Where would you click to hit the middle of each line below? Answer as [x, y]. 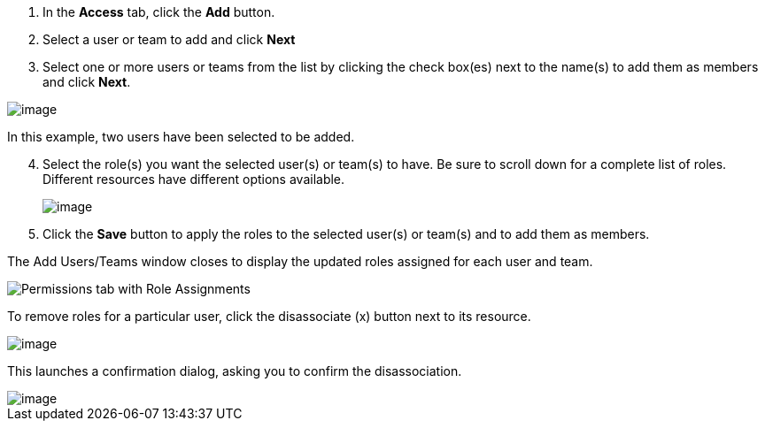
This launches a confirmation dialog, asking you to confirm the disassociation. [235, 371]
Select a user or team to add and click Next [169, 39]
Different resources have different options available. [194, 179]
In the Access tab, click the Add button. [159, 12]
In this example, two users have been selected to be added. [181, 137]
